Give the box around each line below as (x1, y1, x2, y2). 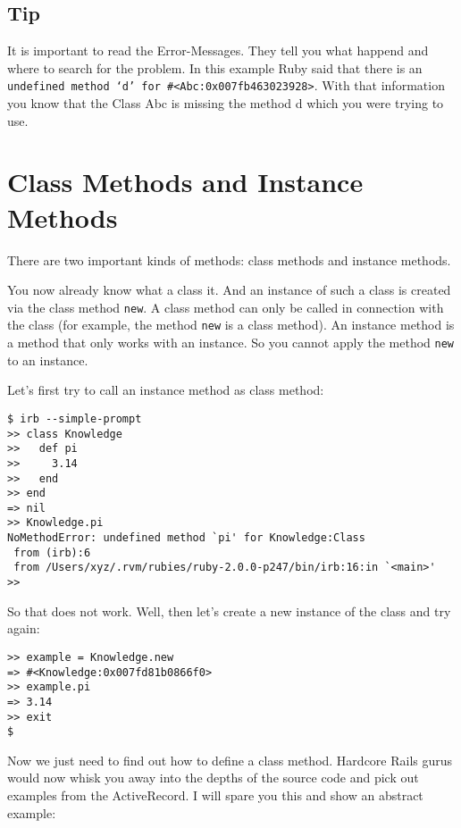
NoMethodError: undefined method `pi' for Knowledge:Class (7, 531, 365, 545)
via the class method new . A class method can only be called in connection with (7, 297, 444, 316)
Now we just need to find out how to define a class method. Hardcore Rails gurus (7, 750, 453, 769)
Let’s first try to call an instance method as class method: (7, 381, 324, 399)
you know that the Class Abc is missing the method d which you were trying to (7, 94, 444, 113)
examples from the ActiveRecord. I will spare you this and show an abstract (7, 786, 423, 805)
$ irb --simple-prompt (7, 412, 142, 425)
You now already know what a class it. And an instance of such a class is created (7, 280, 451, 299)
